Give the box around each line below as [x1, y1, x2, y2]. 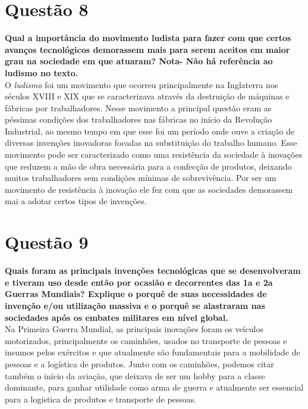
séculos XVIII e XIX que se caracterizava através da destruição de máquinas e [5, 90, 290, 102]
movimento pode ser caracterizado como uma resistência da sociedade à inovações [5, 148, 303, 161]
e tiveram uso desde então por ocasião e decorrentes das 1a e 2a [5, 276, 273, 288]
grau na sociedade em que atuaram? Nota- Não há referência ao [5, 55, 273, 67]
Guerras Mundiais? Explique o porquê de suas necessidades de [5, 288, 267, 300]
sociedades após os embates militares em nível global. [5, 311, 228, 323]
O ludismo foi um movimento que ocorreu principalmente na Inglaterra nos [5, 78, 278, 90]
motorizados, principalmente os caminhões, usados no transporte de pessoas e [5, 334, 287, 346]
